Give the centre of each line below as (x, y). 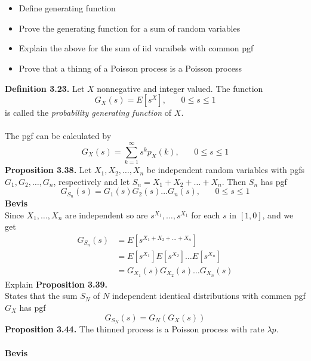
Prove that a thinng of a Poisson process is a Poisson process (130, 68)
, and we (278, 215)
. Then (234, 181)
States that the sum (41, 296)
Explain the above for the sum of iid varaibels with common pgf (136, 48)
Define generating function (67, 8)
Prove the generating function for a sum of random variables (130, 28)
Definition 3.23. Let (45, 88)
